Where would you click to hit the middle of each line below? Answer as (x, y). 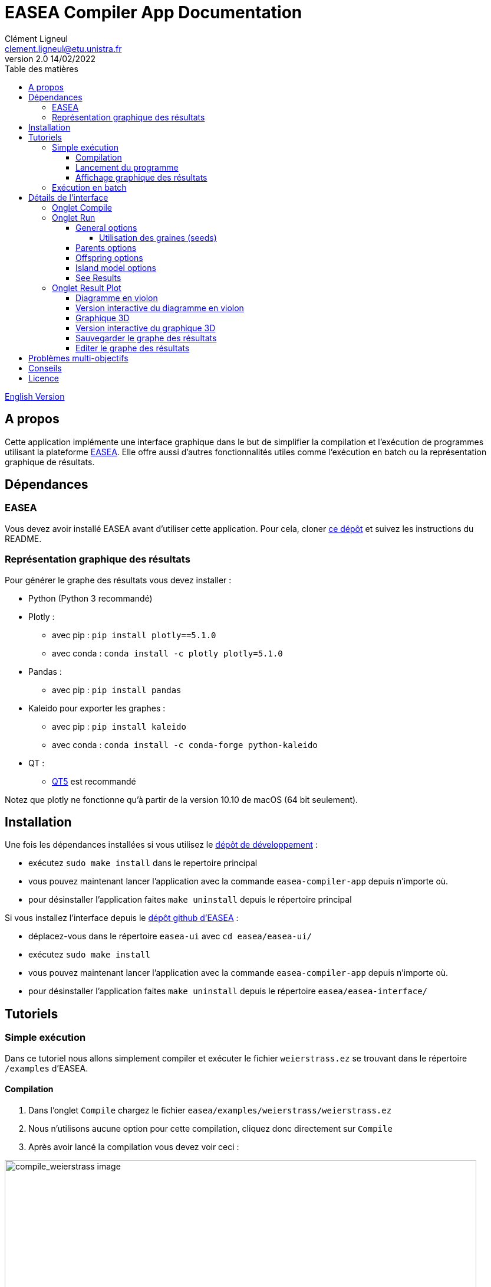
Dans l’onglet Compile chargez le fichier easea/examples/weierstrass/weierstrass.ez (210, 1110)
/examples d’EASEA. (47, 1068)
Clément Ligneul (36, 38)
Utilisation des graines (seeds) (158, 237)
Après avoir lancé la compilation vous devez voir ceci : (134, 1146)
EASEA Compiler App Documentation (154, 12)
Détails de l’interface (68, 197)
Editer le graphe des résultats (133, 348)
